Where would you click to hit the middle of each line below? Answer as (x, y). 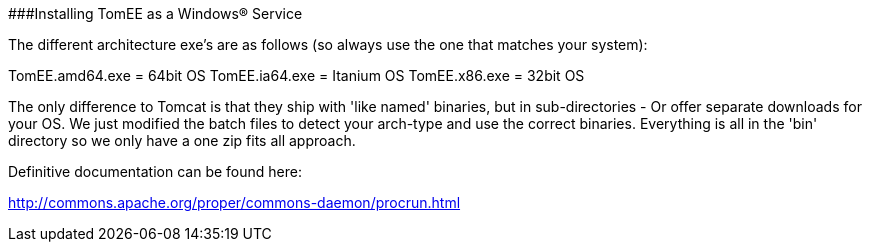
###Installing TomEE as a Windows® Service (155, 13)
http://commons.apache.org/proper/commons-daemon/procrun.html (234, 202)
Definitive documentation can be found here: (155, 171)
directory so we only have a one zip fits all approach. (182, 140)
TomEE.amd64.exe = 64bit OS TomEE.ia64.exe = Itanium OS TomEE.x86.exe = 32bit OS (296, 75)
